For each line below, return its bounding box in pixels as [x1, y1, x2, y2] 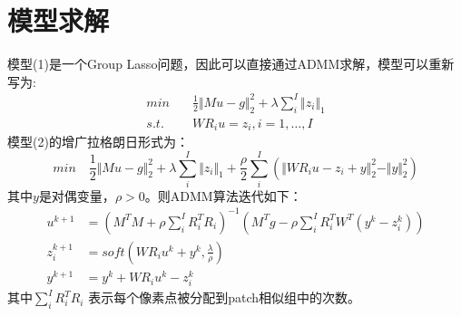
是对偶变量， [38, 186, 115, 205]
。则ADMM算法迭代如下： [144, 186, 302, 205]
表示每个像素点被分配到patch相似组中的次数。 [88, 288, 361, 307]
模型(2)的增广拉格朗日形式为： [7, 132, 189, 151]
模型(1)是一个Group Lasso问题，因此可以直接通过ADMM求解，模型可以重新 [7, 54, 455, 73]
